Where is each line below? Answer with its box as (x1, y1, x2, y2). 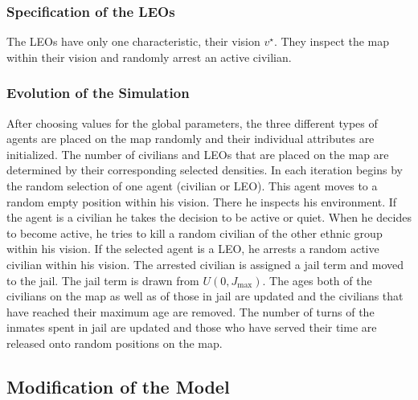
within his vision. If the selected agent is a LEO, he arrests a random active (6, 240, 379, 257)
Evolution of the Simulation (6, 83, 190, 103)
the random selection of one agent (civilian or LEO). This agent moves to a (6, 178, 378, 194)
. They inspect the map (273, 33, 390, 50)
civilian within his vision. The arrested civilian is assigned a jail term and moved (6, 255, 404, 272)
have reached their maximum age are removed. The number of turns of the (6, 303, 375, 320)
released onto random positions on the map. (6, 334, 223, 351)
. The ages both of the (262, 271, 372, 288)
